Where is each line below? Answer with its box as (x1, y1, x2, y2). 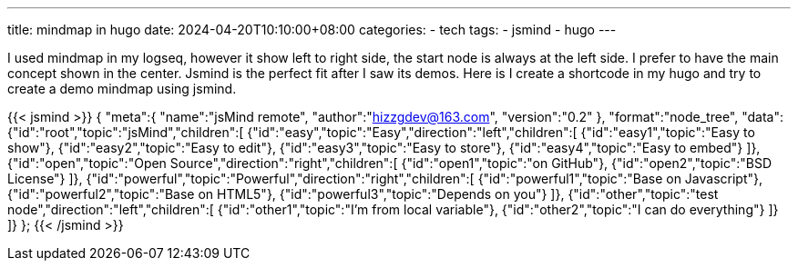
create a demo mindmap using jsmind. (7, 81, 237, 96)
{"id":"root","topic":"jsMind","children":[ (7, 124, 244, 140)
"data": (742, 109, 783, 124)
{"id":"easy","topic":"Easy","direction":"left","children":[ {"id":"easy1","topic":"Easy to (247, 124, 755, 140)
